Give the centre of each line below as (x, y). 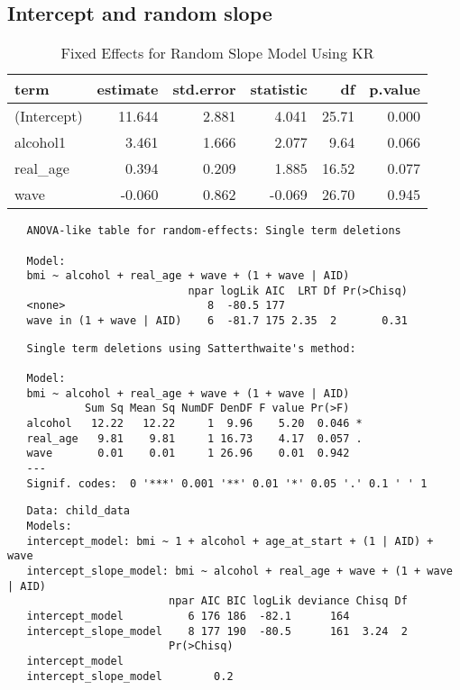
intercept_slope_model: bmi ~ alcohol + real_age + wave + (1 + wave (239, 571)
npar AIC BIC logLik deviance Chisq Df (288, 601)
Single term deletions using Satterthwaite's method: (191, 348)
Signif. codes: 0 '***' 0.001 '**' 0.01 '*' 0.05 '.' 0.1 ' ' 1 (227, 483)
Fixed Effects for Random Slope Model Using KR (217, 53)
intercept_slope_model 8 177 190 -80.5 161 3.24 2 (217, 631)
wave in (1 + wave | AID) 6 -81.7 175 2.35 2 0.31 (217, 321)
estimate (128, 89)
